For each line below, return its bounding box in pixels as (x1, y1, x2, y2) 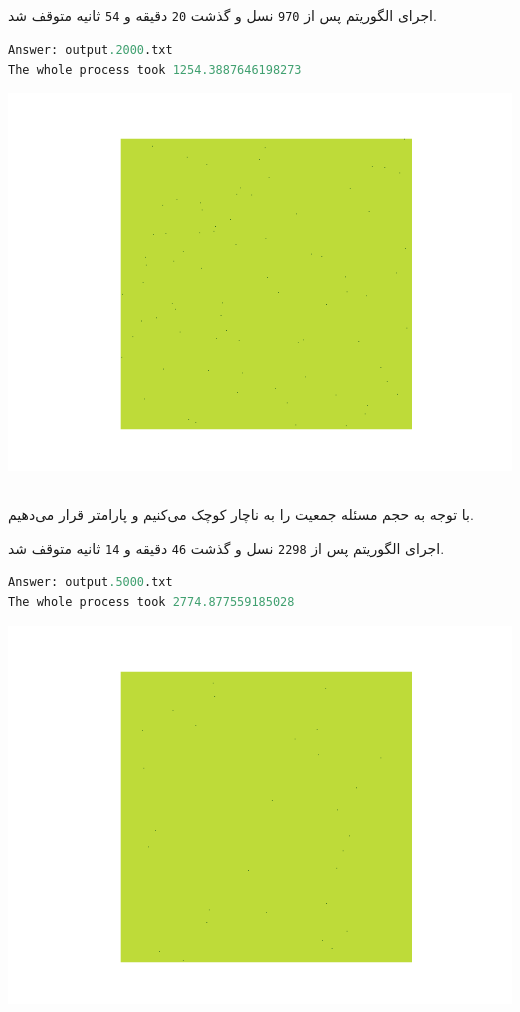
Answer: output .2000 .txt (8, 43, 173, 58)
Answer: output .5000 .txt (8, 575, 173, 590)
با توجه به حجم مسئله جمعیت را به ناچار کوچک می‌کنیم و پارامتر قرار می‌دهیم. (8, 504, 474, 525)
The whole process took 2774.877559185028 (8, 595, 295, 610)
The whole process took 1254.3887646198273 (8, 62, 302, 77)
